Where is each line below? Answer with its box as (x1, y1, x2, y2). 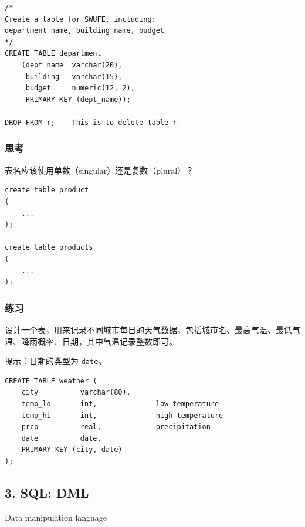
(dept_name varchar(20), (21, 60, 123, 69)
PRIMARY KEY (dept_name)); (25, 95, 131, 104)
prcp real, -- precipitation (21, 423, 211, 431)
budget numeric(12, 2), (25, 84, 135, 93)
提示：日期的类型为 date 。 (5, 355, 107, 367)
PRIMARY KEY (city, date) (21, 446, 123, 454)
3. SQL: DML (5, 483, 89, 501)
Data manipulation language (5, 511, 107, 523)
